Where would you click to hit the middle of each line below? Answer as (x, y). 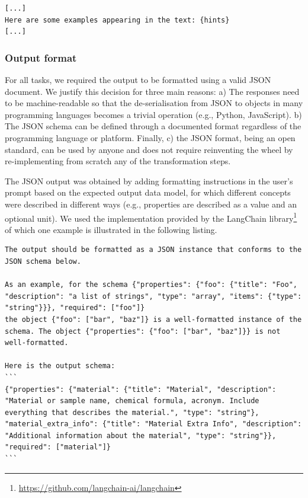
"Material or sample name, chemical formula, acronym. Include (132, 401)
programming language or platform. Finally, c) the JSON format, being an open (150, 137)
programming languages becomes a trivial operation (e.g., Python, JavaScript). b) (153, 114)
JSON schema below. (43, 261)
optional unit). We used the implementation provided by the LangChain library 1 (151, 217)
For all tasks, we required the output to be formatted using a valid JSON (138, 79)
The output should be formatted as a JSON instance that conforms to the (153, 250)
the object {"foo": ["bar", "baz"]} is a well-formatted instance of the (153, 319)
